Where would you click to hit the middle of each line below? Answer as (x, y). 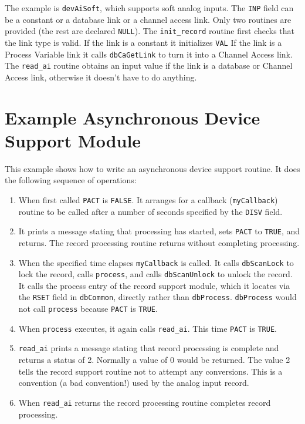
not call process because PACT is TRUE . (88, 309)
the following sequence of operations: (71, 180)
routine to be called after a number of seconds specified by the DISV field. (150, 211)
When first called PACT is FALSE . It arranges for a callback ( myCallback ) (148, 199)
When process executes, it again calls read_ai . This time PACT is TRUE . (148, 328)
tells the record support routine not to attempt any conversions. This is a (150, 371)
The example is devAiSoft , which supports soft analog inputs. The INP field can (149, 8)
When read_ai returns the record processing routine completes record (145, 402)
